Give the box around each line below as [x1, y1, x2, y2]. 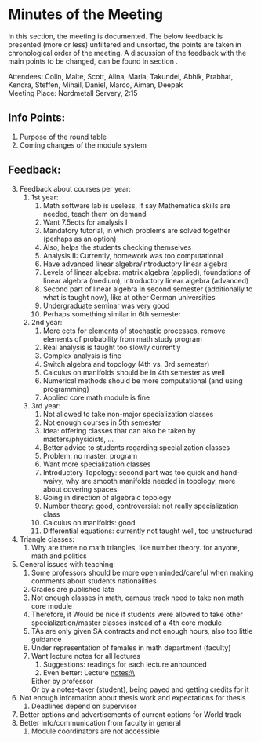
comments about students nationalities [31, 576, 157, 586]
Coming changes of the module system [19, 140, 147, 150]
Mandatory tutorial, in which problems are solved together [42, 225, 231, 235]
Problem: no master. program [42, 451, 138, 460]
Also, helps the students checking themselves [42, 242, 192, 252]
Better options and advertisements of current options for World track [19, 709, 241, 719]
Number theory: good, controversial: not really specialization [42, 501, 239, 510]
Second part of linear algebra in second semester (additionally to [42, 284, 253, 294]
